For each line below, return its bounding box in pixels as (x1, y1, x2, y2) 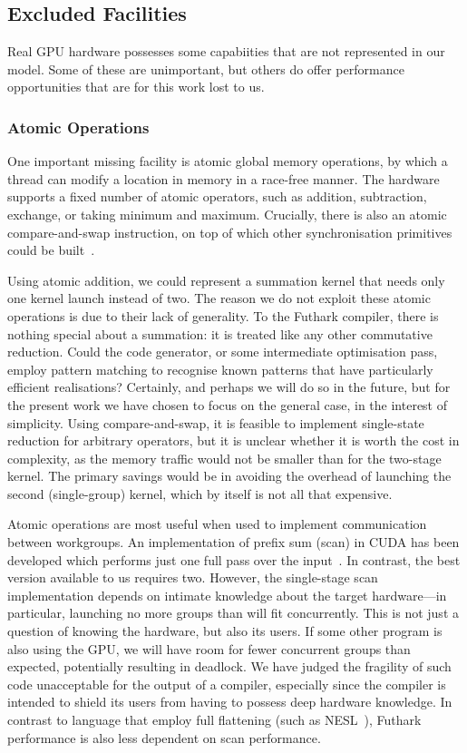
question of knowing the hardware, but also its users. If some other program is (7, 621, 443, 641)
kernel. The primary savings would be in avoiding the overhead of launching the (7, 466, 452, 485)
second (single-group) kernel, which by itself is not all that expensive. (7, 484, 393, 503)
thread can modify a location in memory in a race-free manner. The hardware (7, 169, 440, 188)
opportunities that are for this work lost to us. (7, 77, 265, 96)
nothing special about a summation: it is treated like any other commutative (7, 324, 433, 343)
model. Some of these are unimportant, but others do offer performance (7, 59, 404, 78)
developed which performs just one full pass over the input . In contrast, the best (7, 550, 461, 569)
